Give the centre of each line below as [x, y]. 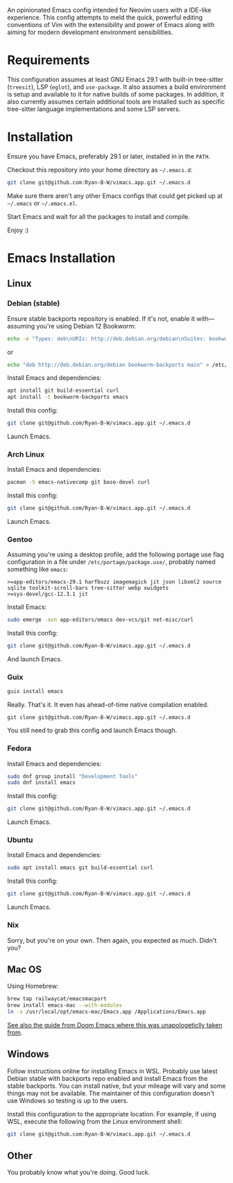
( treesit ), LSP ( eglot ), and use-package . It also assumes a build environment [116, 87]
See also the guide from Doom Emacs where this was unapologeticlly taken [115, 1025]
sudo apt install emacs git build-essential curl [80, 868]
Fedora [19, 748]
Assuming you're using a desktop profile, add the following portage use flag [115, 554]
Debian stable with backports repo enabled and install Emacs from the [107, 1078]
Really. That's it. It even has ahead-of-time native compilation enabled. [108, 705]
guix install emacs [35, 692]
